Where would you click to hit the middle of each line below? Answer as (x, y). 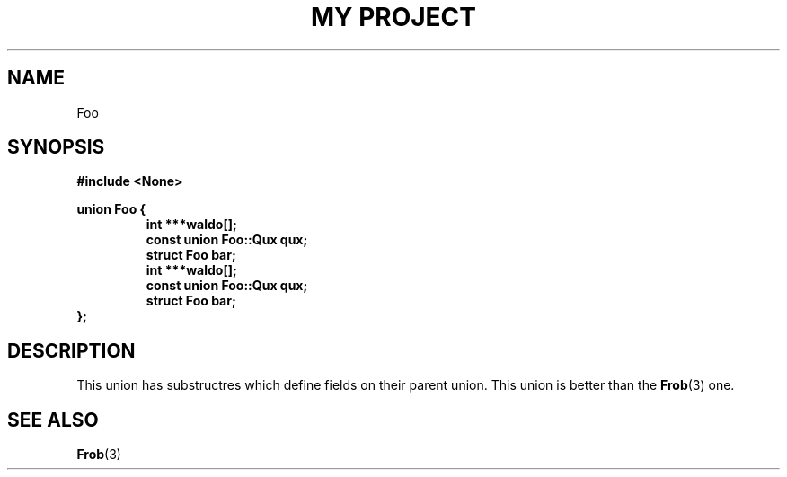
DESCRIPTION (71, 350)
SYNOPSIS (56, 147)
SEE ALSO (53, 420)
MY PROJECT (393, 17)
